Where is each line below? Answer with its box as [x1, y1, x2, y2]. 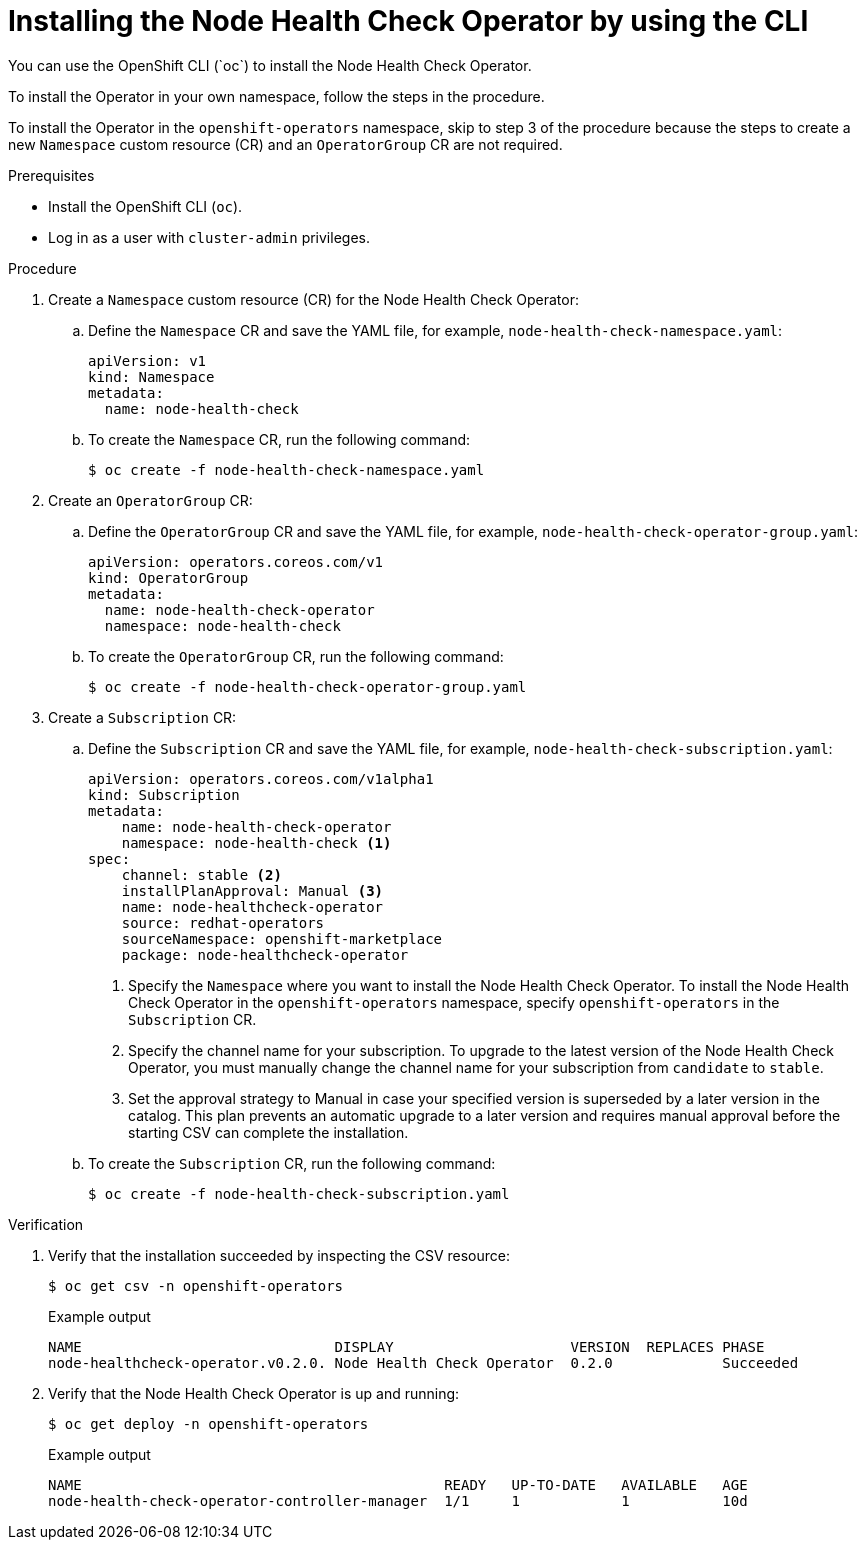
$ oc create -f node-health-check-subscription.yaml [88, 1185, 510, 1202]
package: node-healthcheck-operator [121, 946, 409, 963]
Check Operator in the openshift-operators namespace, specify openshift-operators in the [128, 993, 780, 1011]
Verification [8, 1215, 84, 1233]
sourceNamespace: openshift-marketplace [121, 930, 443, 947]
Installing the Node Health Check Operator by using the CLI [8, 4, 809, 38]
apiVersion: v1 [88, 352, 207, 369]
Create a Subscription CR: [48, 708, 237, 726]
